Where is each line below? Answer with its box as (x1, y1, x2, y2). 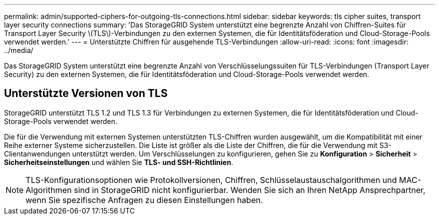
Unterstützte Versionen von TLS (4, 87, 168, 100)
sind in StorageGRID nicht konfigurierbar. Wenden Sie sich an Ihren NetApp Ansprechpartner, (74, 184, 425, 195)
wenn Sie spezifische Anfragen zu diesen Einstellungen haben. (26, 194, 263, 205)
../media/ (4, 46, 34, 54)
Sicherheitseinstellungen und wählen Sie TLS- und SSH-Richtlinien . (4, 157, 234, 166)
